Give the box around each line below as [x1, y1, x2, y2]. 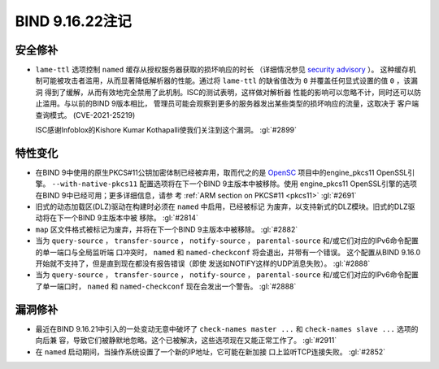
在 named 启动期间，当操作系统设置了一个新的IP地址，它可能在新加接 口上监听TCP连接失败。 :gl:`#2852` [35, 346, 386, 357]
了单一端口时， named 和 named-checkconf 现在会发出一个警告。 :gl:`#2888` [35, 281, 297, 291]
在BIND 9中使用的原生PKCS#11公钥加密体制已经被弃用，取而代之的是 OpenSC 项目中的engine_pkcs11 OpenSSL [35, 167, 408, 177]
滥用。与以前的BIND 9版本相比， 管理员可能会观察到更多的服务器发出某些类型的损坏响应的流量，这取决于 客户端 [41, 98, 419, 109]
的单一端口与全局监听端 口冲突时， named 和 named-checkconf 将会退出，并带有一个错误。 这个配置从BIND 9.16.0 [35, 247, 421, 257]
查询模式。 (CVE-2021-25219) [35, 110, 136, 119]
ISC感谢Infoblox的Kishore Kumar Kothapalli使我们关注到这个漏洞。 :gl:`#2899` [35, 125, 297, 135]
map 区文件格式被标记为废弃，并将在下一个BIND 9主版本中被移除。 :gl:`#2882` [35, 224, 298, 234]
